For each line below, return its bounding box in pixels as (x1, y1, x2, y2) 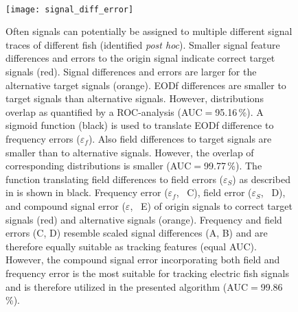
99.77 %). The (204, 158, 262, 173)
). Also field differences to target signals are (88, 132, 272, 145)
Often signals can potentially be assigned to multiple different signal (5, 24, 293, 38)
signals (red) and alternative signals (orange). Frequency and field (5, 212, 282, 226)
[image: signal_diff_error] (5, 4, 134, 14)
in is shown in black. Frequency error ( (5, 185, 168, 200)
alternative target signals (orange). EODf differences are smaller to (5, 77, 286, 92)
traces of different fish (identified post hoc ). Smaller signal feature (5, 37, 280, 51)
